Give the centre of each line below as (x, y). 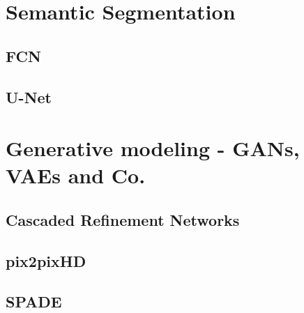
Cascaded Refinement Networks (123, 219)
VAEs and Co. (76, 175)
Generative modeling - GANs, (153, 148)
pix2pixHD (46, 260)
